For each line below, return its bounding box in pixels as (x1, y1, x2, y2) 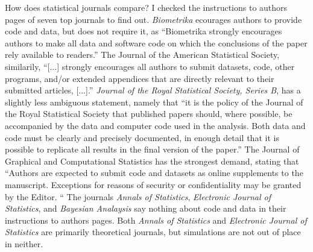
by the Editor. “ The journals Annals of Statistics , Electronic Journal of (5, 190, 271, 203)
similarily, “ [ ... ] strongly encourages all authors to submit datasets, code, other (5, 60, 295, 72)
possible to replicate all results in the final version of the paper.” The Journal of (5, 143, 300, 156)
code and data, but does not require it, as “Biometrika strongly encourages (5, 25, 282, 37)
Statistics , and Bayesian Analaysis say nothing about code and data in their (5, 202, 286, 215)
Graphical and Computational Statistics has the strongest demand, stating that (5, 154, 299, 167)
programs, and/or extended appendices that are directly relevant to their (5, 72, 274, 84)
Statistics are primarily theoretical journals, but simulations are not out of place (5, 225, 301, 238)
